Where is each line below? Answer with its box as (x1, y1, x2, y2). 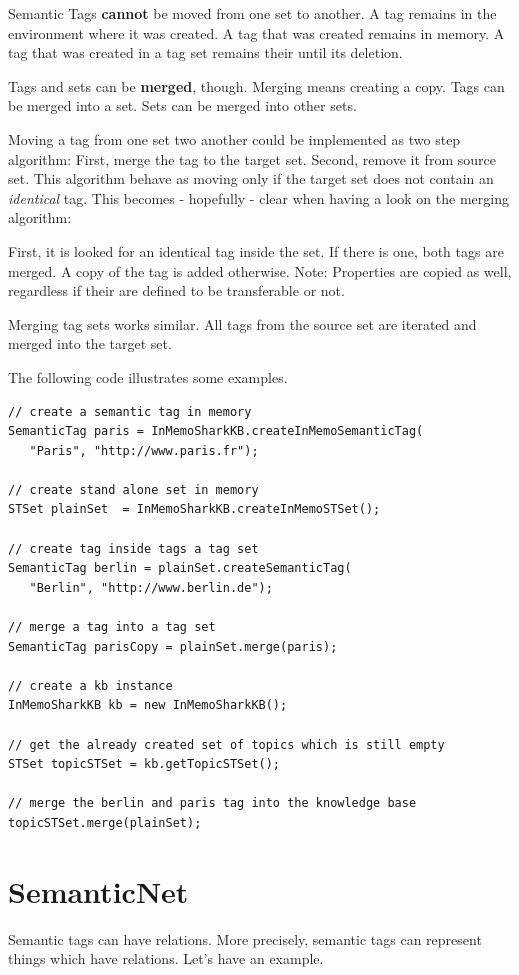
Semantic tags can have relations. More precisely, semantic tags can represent (8, 928, 482, 949)
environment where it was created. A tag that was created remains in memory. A (8, 22, 505, 43)
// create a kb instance (8, 678, 173, 693)
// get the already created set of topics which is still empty (8, 737, 445, 752)
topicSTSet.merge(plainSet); (8, 815, 202, 830)
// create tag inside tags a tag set (8, 541, 259, 556)
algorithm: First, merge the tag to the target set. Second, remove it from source (8, 148, 496, 169)
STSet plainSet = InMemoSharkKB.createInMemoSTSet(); (8, 502, 381, 517)
